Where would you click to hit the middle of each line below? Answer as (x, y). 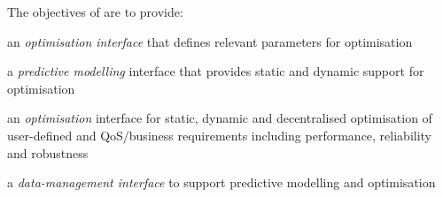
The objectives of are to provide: (95, 11)
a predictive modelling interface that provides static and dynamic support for (216, 71)
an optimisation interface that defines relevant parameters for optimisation (210, 41)
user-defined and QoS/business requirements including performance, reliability (220, 135)
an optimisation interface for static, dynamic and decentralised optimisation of (220, 118)
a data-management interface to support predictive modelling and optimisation (221, 182)
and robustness (48, 152)
